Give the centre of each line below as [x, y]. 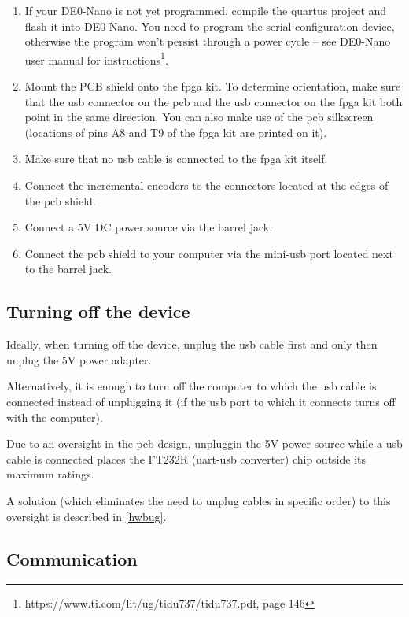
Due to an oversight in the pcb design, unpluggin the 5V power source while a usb [204, 443]
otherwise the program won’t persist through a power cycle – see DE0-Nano [208, 41]
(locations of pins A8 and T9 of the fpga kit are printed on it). [176, 132]
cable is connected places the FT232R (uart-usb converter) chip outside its [186, 458]
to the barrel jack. [68, 269]
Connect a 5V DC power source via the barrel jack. [149, 227]
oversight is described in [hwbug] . [87, 516]
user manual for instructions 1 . [96, 58]
